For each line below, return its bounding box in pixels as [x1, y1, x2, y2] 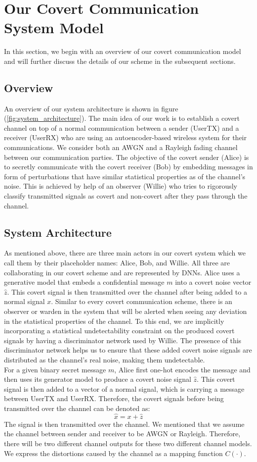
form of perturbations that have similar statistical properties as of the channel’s [4, 171, 246, 181]
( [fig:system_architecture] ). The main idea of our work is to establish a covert [4, 113, 240, 123]
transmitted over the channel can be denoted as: [4, 403, 150, 413]
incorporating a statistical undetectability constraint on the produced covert [4, 325, 235, 336]
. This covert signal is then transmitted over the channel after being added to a [7, 286, 247, 297]
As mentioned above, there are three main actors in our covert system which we [4, 248, 246, 258]
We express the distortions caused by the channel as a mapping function [4, 448, 223, 458]
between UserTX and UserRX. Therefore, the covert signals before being [4, 393, 224, 404]
